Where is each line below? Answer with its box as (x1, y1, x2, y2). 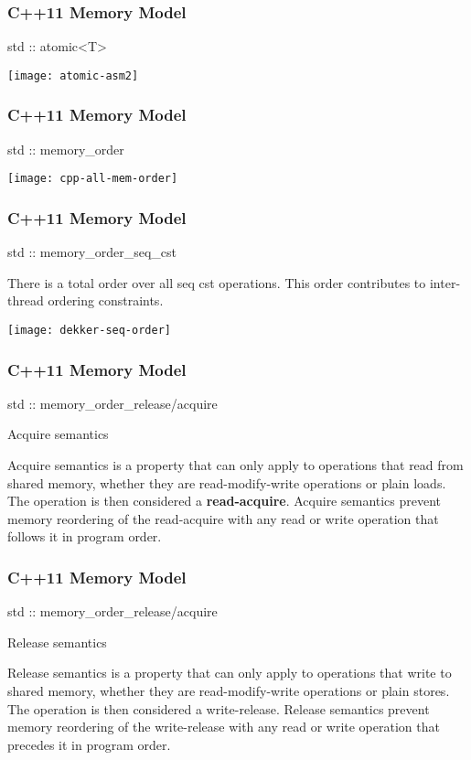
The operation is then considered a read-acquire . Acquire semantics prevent (7, 491, 442, 510)
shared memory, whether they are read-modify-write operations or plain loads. (7, 473, 446, 492)
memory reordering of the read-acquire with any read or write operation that (7, 508, 439, 528)
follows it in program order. (7, 527, 162, 546)
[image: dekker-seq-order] (7, 323, 171, 337)
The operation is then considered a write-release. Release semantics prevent (7, 699, 430, 718)
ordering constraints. (48, 291, 164, 310)
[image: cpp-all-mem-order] (7, 172, 178, 186)
